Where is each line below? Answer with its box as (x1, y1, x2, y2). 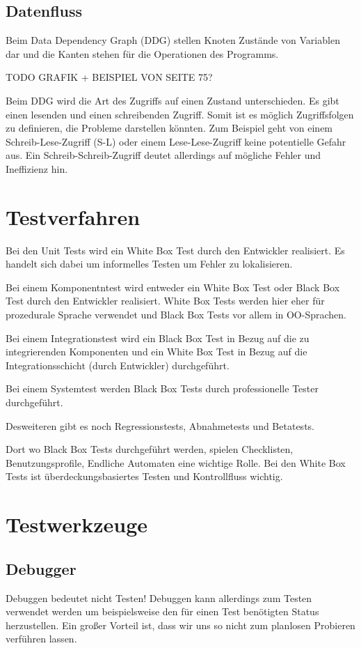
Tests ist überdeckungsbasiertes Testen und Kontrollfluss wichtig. (6, 469, 283, 484)
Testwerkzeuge (6, 510, 148, 539)
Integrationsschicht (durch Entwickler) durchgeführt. (6, 357, 230, 372)
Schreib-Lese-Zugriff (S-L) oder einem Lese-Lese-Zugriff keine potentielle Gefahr (6, 134, 346, 148)
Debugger (6, 557, 77, 579)
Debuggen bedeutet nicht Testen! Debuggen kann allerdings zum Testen (6, 590, 312, 605)
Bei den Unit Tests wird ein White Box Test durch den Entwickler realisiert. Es (6, 242, 345, 257)
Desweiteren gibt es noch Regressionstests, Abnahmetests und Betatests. (6, 418, 314, 433)
